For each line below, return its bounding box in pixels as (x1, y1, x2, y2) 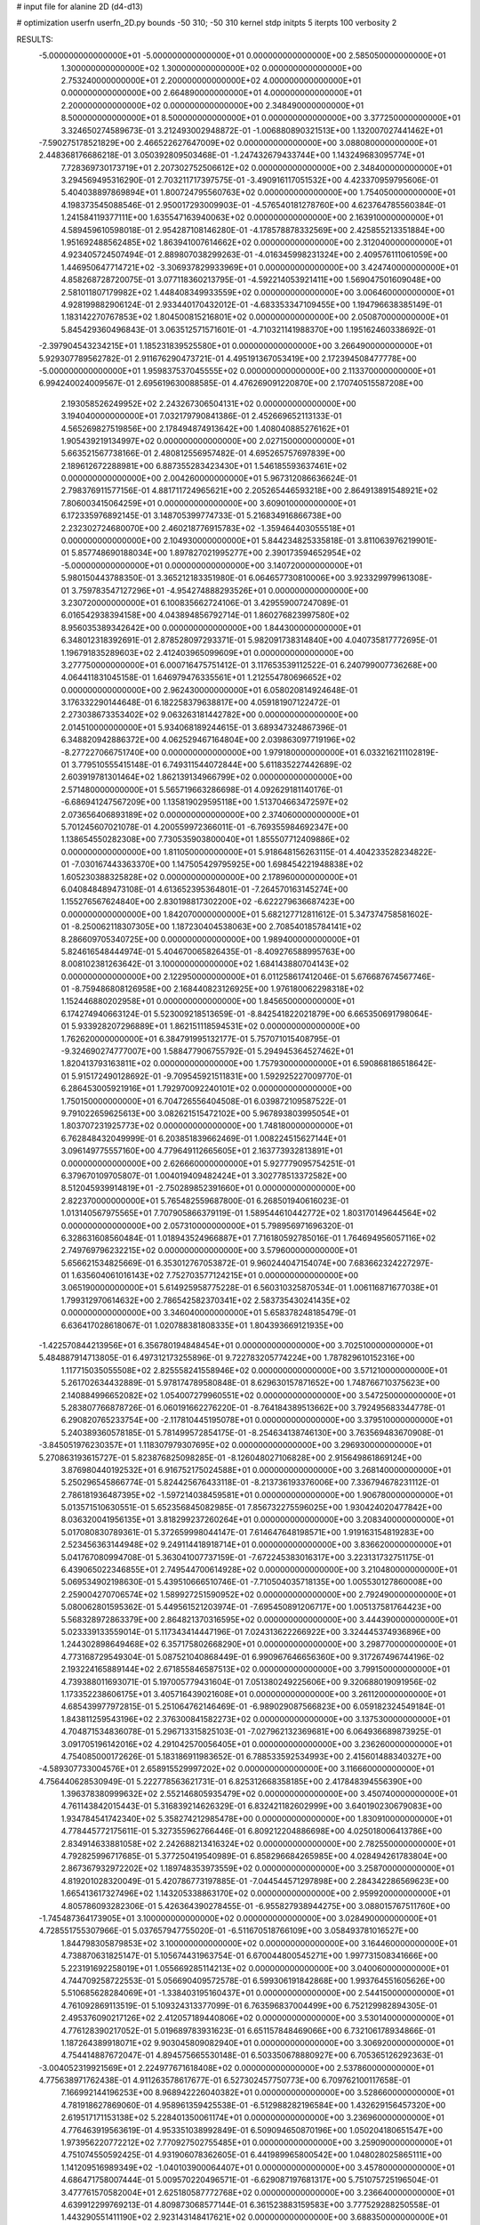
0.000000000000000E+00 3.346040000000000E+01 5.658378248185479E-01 (60, 1307, 356, 1318)
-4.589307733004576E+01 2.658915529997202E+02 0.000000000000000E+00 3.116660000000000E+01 (38, 1763, 435, 1775)
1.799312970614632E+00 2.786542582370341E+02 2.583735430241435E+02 (60, 1295, 351, 1306)
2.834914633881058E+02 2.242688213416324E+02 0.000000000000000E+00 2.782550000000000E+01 (60, 1838, 456, 1849)
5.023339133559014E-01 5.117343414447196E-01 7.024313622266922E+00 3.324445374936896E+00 (60, 1627, 442, 1637)
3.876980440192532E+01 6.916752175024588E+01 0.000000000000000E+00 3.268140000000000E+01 (60, 1464, 452, 1475)
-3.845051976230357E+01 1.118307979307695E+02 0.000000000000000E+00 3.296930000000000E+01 (38, 1440, 433, 1451)
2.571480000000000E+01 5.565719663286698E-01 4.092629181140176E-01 (60, 784, 343, 795)
